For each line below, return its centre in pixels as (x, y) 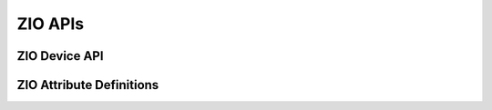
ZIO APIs (51, 24)
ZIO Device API (60, 56)
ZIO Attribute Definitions (88, 85)
